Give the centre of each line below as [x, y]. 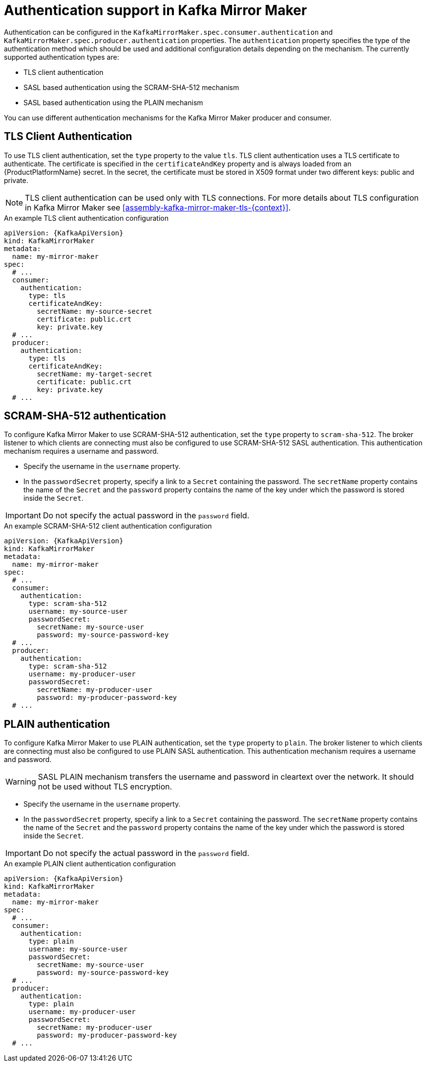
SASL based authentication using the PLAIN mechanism [113, 102]
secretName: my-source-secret [95, 311]
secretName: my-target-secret [95, 374]
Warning [21, 782]
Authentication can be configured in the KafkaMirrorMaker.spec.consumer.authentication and [168, 32]
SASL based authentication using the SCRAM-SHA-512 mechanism [131, 87]
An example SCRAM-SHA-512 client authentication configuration [108, 526]
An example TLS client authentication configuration [86, 218]
